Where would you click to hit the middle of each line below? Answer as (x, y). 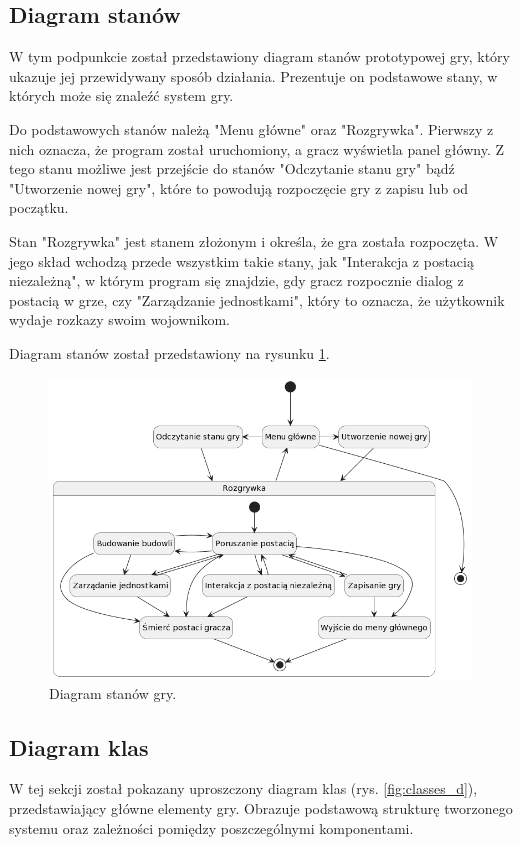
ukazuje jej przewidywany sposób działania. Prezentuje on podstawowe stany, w (253, 75)
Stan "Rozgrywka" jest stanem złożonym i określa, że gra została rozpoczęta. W (254, 240)
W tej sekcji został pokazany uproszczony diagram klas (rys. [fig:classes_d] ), (243, 788)
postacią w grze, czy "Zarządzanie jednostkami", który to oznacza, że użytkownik (257, 299)
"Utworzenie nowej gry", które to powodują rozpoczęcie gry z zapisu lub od (239, 187)
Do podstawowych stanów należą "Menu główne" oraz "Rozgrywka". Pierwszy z (251, 128)
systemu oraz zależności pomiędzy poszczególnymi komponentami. (211, 827)
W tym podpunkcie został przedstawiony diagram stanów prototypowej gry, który (259, 56)
